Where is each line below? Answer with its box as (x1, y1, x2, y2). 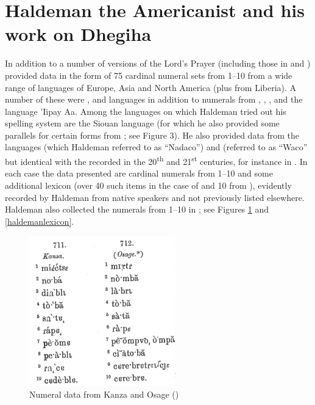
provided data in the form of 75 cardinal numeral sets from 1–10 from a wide (5, 68, 292, 81)
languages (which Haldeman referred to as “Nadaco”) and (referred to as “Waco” (5, 140, 308, 153)
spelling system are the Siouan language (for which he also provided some (5, 117, 280, 130)
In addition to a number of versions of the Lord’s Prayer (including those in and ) (5, 57, 311, 70)
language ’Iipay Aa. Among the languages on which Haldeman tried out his (5, 104, 286, 117)
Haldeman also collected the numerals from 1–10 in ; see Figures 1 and (5, 203, 269, 216)
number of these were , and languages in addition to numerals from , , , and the (5, 93, 303, 106)
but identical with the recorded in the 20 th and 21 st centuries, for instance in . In (5, 153, 308, 167)
